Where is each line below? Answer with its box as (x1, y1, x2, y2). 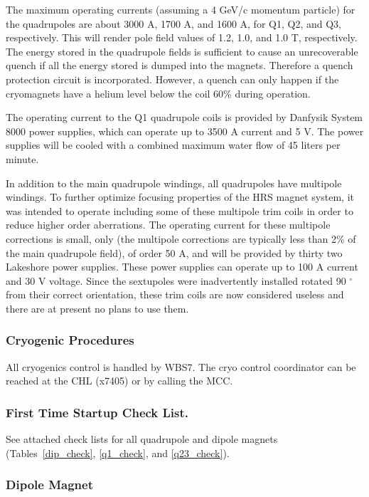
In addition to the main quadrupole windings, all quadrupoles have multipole (6, 175, 342, 190)
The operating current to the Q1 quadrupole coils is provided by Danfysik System (6, 110, 363, 125)
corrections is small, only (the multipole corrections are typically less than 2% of (6, 231, 356, 246)
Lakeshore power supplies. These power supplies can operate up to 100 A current (6, 259, 358, 274)
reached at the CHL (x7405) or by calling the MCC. (6, 373, 233, 388)
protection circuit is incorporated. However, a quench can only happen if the (6, 71, 339, 86)
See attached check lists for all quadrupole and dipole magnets (6, 431, 278, 446)
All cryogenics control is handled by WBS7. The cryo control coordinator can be (6, 359, 356, 374)
